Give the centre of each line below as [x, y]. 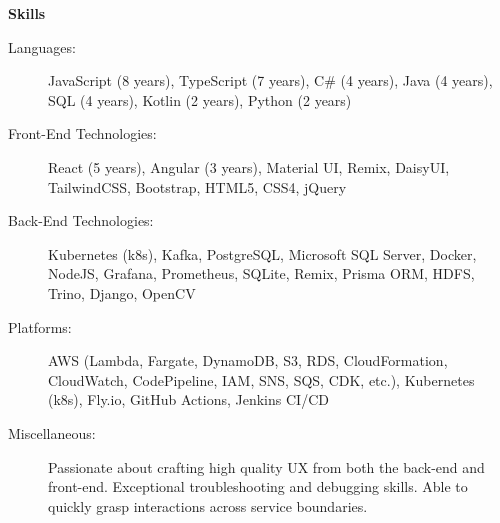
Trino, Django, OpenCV [122, 292]
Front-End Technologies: [82, 133]
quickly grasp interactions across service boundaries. [208, 505]
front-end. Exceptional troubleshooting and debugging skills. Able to [258, 486]
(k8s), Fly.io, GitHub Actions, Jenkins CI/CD [188, 399]
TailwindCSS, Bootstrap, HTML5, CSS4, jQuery [197, 186]
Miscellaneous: [52, 432]
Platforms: [40, 326]
